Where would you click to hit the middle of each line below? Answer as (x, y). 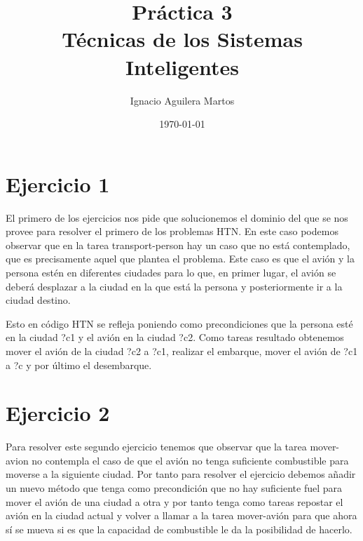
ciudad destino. (38, 300)
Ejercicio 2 (58, 413)
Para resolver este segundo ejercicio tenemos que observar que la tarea (156, 447)
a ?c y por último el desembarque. (79, 365)
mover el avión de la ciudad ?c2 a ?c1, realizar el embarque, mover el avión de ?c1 (182, 350)
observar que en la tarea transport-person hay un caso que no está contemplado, (178, 245)
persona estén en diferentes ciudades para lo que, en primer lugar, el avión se (171, 272)
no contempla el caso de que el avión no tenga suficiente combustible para (190, 460)
